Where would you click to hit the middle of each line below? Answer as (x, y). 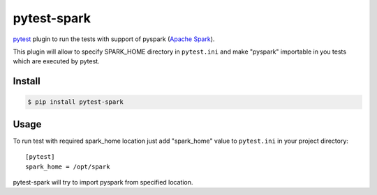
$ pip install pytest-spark (75, 102)
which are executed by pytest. (57, 61)
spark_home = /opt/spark (68, 166)
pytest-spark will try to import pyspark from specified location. (103, 182)
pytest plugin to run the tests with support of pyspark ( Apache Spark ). (114, 39)
